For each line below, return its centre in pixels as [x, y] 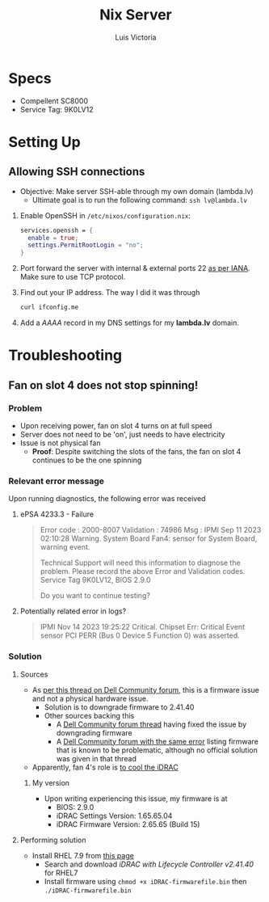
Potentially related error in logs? [73, 611]
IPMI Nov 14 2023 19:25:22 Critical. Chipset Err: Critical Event [142, 627]
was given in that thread [97, 758]
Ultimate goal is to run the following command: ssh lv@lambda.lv [140, 200]
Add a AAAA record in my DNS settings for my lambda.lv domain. [130, 323]
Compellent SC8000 [54, 101]
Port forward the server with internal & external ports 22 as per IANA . [135, 268]
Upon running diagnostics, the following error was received [107, 499]
